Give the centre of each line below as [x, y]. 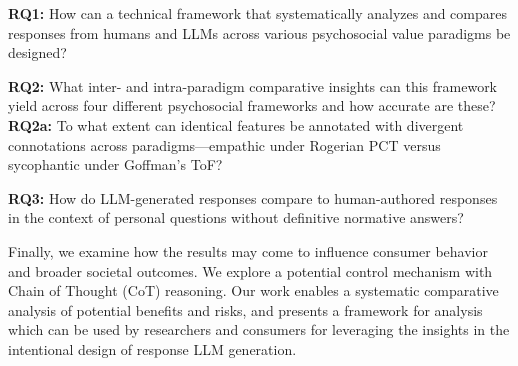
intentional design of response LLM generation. [152, 348]
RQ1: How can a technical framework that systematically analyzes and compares [258, 13]
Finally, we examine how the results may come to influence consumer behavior [248, 250]
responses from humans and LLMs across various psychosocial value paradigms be [259, 32]
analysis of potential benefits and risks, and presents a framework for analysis [245, 309]
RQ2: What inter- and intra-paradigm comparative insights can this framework [253, 85]
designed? [37, 52]
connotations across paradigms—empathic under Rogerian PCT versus [224, 144]
